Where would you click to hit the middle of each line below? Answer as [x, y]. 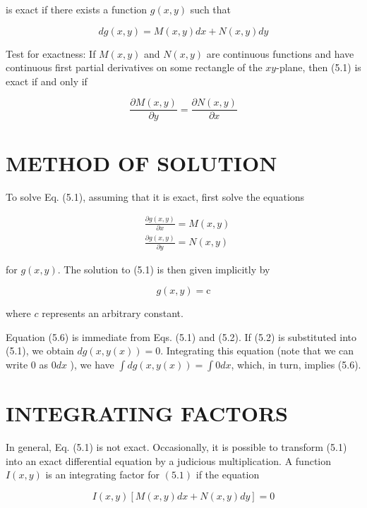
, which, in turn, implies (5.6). [296, 364]
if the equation [228, 475]
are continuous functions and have [280, 53]
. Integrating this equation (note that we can [257, 351]
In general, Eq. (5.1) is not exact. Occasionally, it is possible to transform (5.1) [176, 447]
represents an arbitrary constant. [113, 313]
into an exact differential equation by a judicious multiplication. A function [169, 460]
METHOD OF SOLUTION [142, 162]
